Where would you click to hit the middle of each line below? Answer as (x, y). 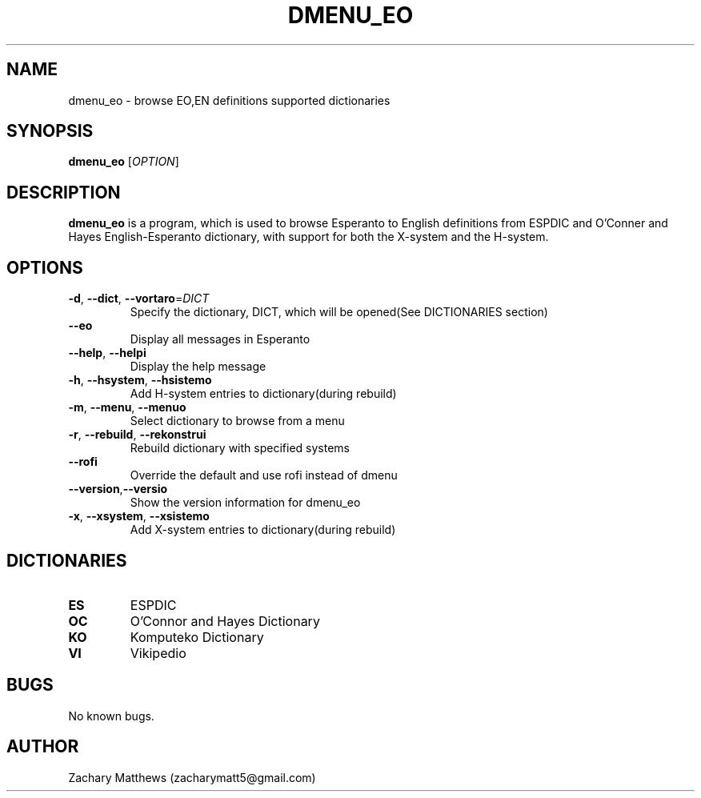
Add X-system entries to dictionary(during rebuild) (263, 530)
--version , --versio (118, 489)
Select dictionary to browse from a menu (237, 421)
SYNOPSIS (50, 131)
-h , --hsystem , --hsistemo (140, 380)
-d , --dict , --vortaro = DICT (139, 299)
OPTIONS (45, 267)
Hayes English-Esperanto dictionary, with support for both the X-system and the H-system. (308, 237)
